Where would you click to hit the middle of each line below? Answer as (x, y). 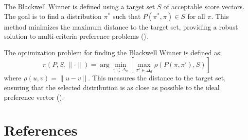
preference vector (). (34, 97)
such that (127, 16)
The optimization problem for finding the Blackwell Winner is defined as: (113, 52)
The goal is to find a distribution (53, 16)
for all (196, 16)
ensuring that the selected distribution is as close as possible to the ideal (112, 87)
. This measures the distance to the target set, (157, 78)
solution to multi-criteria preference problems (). (76, 36)
